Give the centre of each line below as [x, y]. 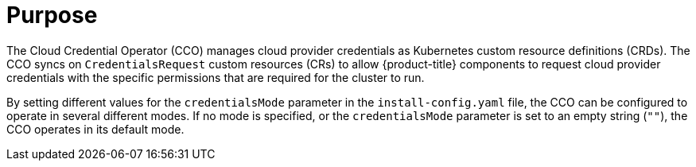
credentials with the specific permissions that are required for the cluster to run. [216, 77]
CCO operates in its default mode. [95, 129]
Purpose [52, 15]
